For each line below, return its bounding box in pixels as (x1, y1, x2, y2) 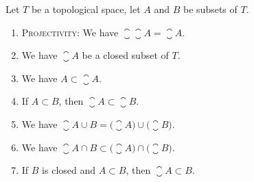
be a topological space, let (31, 2, 141, 16)
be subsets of (183, 2, 238, 16)
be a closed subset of (82, 48, 169, 62)
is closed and (42, 163, 96, 177)
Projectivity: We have (21, 25, 119, 39)
